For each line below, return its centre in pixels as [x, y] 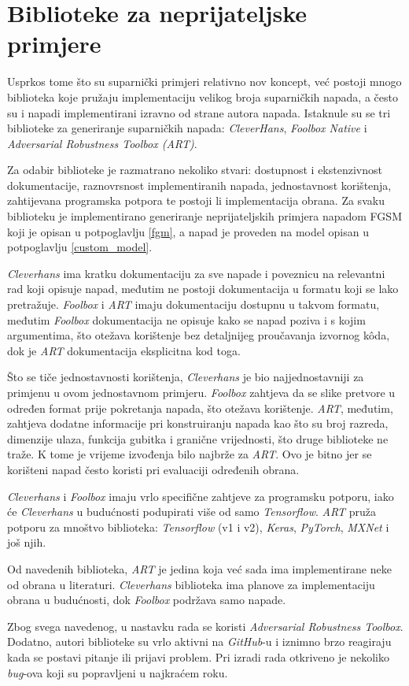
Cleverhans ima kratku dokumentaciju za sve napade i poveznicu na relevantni [196, 273]
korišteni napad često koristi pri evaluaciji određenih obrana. [153, 469]
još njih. [27, 542]
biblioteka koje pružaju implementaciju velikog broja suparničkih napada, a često [203, 96]
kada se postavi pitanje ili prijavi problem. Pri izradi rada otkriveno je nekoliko [198, 656]
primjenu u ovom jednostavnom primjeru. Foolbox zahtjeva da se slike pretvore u [201, 392]
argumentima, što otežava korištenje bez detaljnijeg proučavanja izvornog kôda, [199, 335]
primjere [54, 44]
